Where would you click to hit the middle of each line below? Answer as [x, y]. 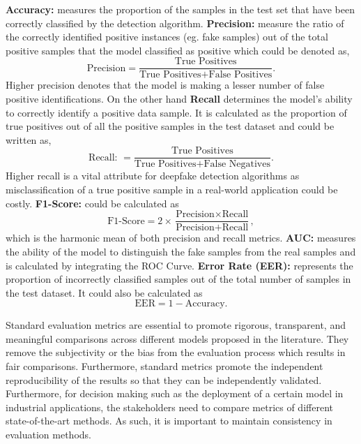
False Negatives [237, 164]
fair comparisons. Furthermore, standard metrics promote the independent [164, 366]
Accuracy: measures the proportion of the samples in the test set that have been [180, 9]
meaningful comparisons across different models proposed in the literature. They [177, 338]
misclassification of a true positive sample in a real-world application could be [172, 190]
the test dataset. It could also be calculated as [104, 292]
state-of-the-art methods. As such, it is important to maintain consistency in [169, 421]
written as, [29, 139]
